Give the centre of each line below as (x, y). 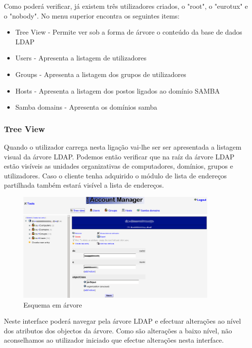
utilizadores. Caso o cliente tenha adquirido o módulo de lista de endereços (116, 175)
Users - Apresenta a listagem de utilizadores (81, 58)
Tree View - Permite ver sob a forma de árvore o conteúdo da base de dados (129, 32)
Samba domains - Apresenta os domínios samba (86, 107)
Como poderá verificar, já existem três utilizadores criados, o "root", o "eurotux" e (126, 6)
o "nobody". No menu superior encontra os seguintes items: (92, 15)
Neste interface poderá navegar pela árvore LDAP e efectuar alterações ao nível (123, 321)
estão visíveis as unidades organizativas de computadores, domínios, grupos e (118, 166)
